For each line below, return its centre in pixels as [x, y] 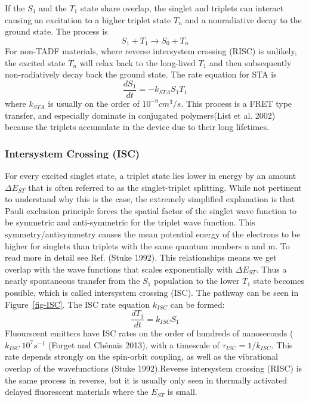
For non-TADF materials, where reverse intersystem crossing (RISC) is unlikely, [151, 51]
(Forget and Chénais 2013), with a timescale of [134, 344]
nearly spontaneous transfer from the [72, 281]
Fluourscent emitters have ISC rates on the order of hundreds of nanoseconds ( [149, 333]
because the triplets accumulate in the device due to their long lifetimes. [137, 127]
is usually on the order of [94, 103]
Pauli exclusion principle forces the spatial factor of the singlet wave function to [151, 210]
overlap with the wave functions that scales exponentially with [119, 269]
